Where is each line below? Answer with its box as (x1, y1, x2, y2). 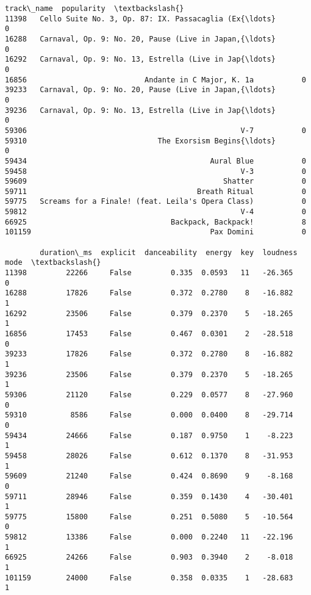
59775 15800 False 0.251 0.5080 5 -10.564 (5, 512, 293, 521)
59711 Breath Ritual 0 (5, 187, 306, 196)
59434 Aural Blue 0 (5, 156, 306, 165)
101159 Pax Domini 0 (5, 228, 306, 237)
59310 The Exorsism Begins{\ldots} (5, 136, 276, 145)
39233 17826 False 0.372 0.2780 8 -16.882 (5, 350, 293, 359)
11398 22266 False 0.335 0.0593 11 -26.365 (5, 269, 293, 278)
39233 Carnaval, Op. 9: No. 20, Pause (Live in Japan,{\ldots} (5, 85, 276, 95)
